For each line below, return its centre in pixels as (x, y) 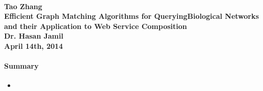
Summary (21, 66)
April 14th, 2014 (34, 45)
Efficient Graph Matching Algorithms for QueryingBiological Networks (131, 16)
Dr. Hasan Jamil (34, 36)
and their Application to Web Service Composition (96, 26)
